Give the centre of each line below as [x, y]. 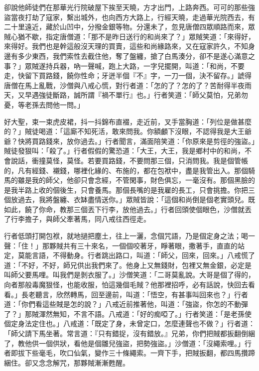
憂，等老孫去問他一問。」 [44, 104]
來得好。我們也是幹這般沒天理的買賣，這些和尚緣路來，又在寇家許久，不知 [126, 46]
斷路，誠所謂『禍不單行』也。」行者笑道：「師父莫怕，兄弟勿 [150, 95]
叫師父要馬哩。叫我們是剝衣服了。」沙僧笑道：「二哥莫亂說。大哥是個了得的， [129, 275]
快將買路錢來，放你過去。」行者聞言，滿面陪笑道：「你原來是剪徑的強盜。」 [136, 141]
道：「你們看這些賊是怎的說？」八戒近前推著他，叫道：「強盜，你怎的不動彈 [126, 304]
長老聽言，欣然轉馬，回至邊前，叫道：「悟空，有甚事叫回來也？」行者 [134, 294]
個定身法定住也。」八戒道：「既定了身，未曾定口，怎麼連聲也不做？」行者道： [129, 323]
